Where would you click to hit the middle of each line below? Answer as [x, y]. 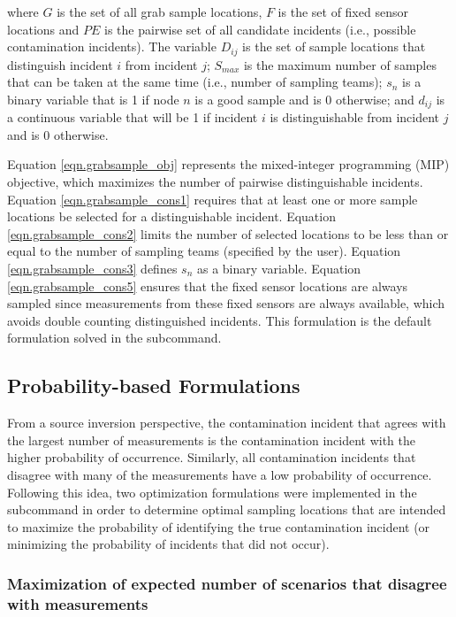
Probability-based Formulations [154, 386]
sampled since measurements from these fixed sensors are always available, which [226, 303]
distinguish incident [60, 64]
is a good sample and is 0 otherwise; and [304, 99]
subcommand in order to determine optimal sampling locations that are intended [227, 509]
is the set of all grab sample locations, [160, 12]
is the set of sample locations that [334, 46]
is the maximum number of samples [340, 64]
